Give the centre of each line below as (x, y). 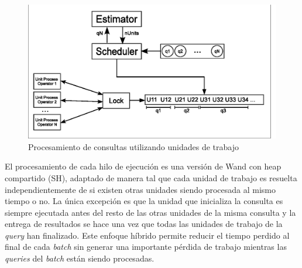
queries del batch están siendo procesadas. (80, 258)
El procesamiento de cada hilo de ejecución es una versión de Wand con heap (143, 166)
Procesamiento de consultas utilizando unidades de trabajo (133, 146)
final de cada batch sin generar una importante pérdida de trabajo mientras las (146, 247)
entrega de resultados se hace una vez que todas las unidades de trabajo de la (144, 224)
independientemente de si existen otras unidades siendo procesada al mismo (140, 189)
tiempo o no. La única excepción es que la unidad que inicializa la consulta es (144, 201)
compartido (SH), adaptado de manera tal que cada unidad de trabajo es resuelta (151, 177)
